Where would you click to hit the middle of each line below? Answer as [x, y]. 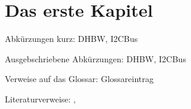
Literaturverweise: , [41, 99]
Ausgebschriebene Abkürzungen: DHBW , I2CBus [95, 58]
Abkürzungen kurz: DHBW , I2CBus [71, 39]
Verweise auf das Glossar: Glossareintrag [79, 79]
